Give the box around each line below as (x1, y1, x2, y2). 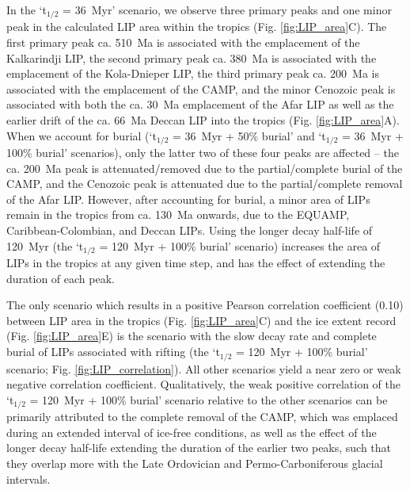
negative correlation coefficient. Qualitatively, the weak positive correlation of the (6, 376, 401, 392)
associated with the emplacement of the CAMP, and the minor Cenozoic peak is (6, 80, 396, 97)
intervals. (6, 470, 51, 487)
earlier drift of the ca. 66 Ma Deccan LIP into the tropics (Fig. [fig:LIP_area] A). (6, 112, 400, 128)
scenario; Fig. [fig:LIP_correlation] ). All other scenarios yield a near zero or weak (6, 360, 401, 377)
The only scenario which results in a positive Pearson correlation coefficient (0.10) (6, 297, 404, 313)
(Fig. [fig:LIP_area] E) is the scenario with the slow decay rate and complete (6, 327, 377, 344)
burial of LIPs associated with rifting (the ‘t (6, 343, 220, 360)
